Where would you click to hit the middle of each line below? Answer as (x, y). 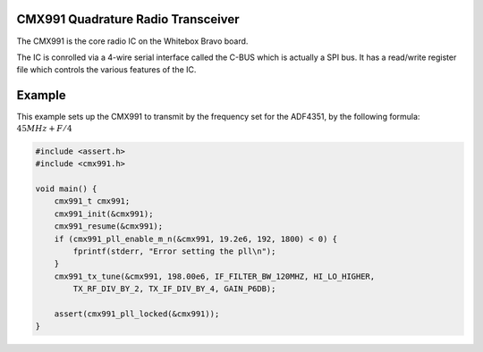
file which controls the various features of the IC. (106, 70)
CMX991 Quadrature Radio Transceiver (128, 19)
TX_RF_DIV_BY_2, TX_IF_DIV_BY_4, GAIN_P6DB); (174, 289)
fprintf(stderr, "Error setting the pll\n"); (174, 251)
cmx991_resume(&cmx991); (109, 226)
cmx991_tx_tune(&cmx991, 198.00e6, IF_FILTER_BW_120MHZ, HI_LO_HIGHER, (215, 276)
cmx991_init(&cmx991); (104, 214)
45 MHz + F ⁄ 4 (44, 128)
